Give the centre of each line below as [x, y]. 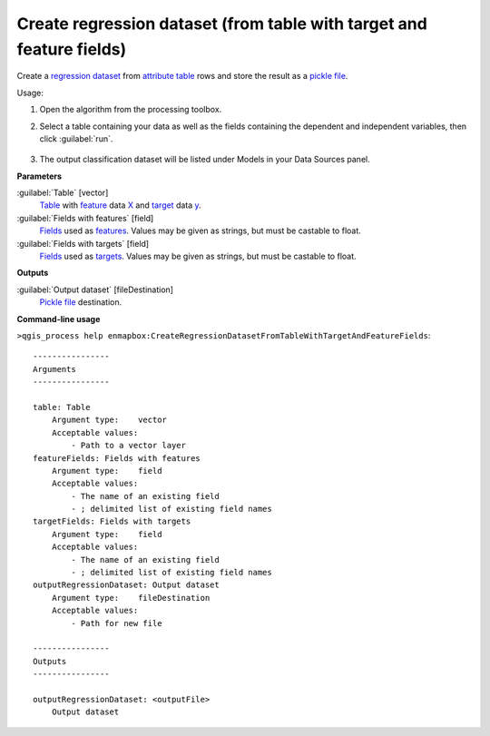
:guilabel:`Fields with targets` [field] [83, 243]
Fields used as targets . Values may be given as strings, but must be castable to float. [198, 256]
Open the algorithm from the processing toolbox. [131, 110]
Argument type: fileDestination [131, 598]
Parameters [39, 176]
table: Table [62, 407]
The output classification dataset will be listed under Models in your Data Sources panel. [205, 160]
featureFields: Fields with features [117, 458]
